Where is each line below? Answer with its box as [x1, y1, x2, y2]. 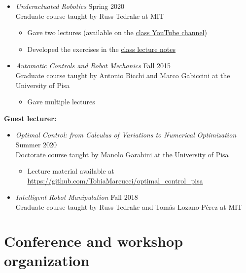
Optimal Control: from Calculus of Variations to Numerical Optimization [15, 130, 237, 140]
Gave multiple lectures [27, 96, 95, 107]
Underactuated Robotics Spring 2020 [15, 1, 125, 11]
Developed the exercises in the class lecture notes [27, 44, 176, 54]
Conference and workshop [4, 230, 183, 251]
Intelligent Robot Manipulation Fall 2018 [15, 192, 138, 202]
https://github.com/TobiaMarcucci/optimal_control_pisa [27, 175, 203, 185]
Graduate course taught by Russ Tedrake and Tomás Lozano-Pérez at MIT [15, 201, 243, 212]
